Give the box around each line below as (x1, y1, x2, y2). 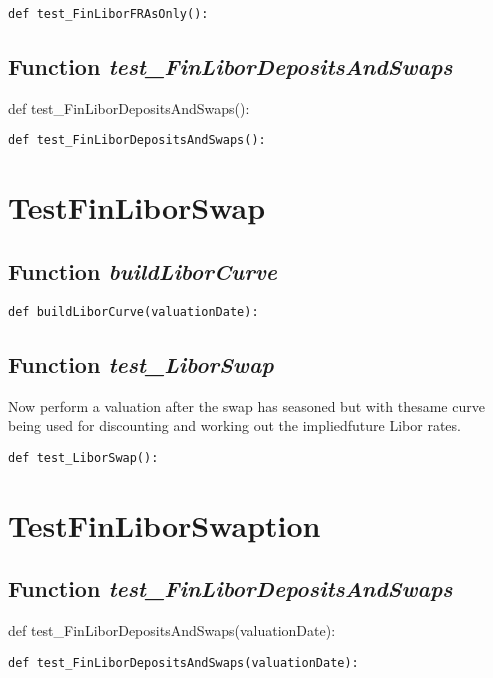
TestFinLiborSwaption (8, 504, 321, 545)
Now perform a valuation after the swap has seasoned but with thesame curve (8, 395, 485, 416)
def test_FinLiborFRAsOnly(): (8, 7, 209, 21)
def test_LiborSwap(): (8, 450, 159, 465)
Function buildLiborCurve (8, 255, 278, 286)
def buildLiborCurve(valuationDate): (8, 304, 259, 319)
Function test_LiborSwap (8, 348, 274, 379)
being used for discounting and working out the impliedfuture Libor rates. (8, 415, 461, 436)
